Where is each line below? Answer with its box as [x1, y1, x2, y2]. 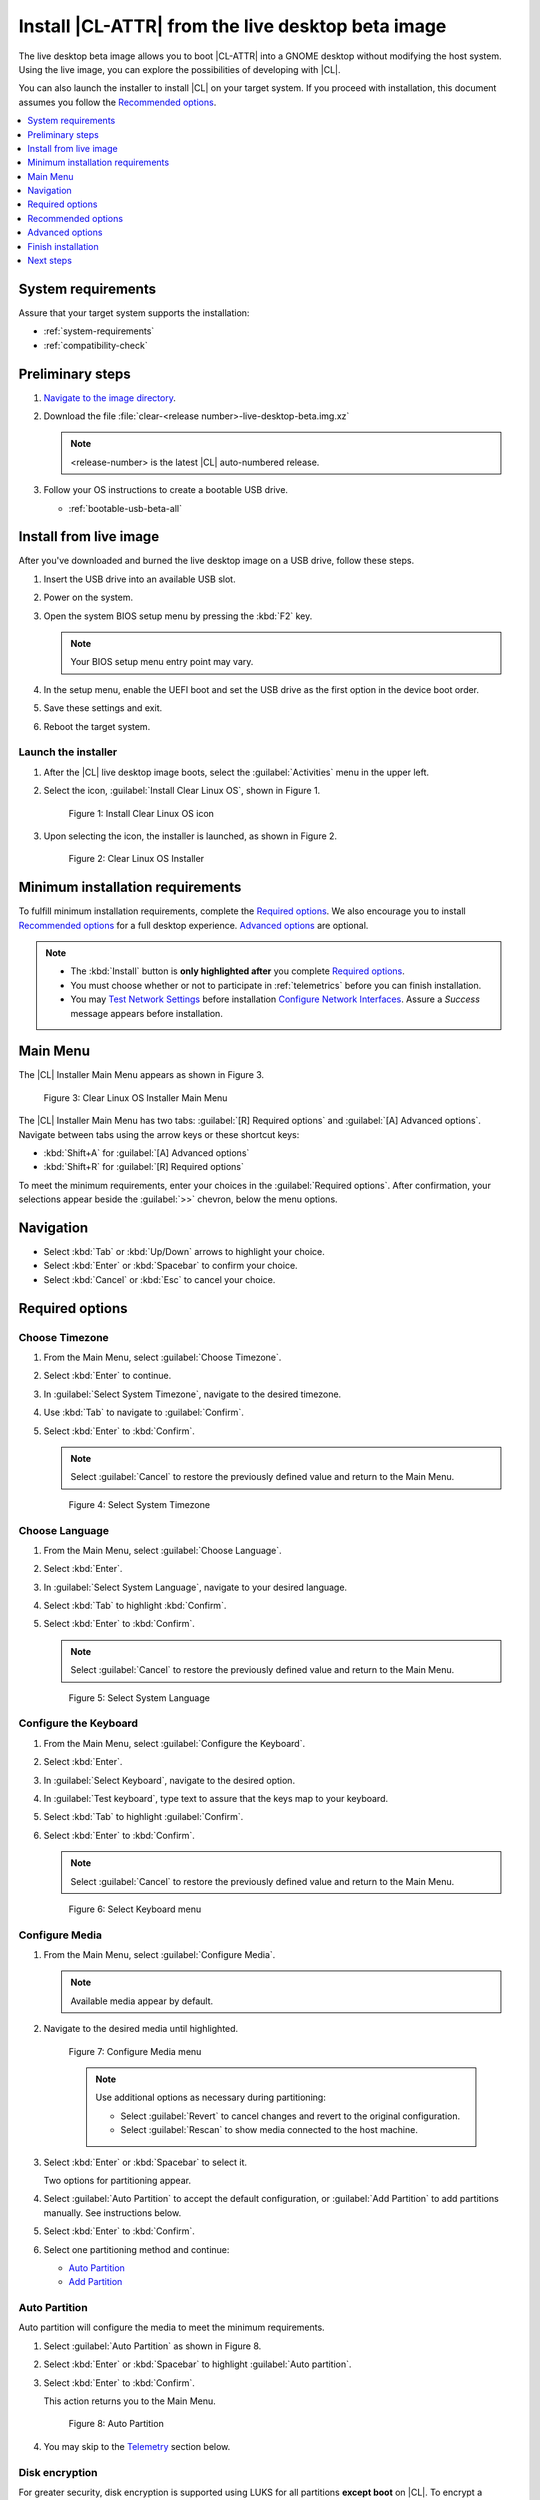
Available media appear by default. [70, 1995, 214, 2007]
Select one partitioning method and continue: [43, 2243, 230, 2255]
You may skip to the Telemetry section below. [43, 2440, 231, 2452]
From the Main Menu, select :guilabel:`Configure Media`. [43, 1949, 276, 1961]
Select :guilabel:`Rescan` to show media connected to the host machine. [120, 2124, 419, 2136]
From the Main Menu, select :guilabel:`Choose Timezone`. [43, 1351, 282, 1364]
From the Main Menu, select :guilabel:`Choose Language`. [43, 1544, 282, 1556]
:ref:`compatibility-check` [43, 339, 149, 351]
